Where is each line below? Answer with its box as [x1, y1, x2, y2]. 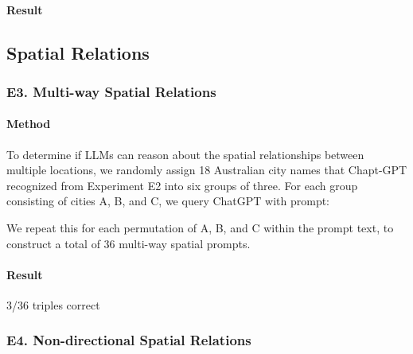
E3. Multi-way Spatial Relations [6, 81, 216, 101]
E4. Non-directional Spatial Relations [6, 330, 251, 350]
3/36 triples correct [6, 296, 100, 313]
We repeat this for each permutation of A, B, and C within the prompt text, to [6, 219, 394, 235]
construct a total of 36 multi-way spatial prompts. [6, 235, 251, 251]
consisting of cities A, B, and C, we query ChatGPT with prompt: [6, 193, 330, 209]
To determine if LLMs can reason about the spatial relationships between [6, 146, 364, 162]
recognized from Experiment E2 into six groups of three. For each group [6, 177, 358, 193]
